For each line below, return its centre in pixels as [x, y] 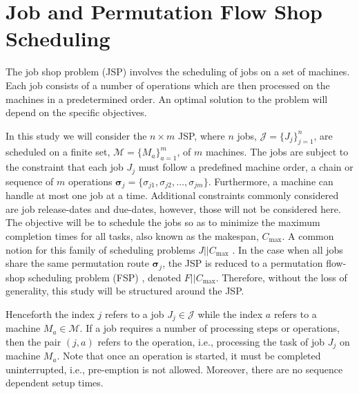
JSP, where [202, 135]
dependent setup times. [55, 383]
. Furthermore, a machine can [271, 181]
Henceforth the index [50, 313]
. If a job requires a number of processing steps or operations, [210, 328]
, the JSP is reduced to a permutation [243, 263]
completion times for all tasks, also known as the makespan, [132, 235]
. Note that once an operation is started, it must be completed [189, 356]
